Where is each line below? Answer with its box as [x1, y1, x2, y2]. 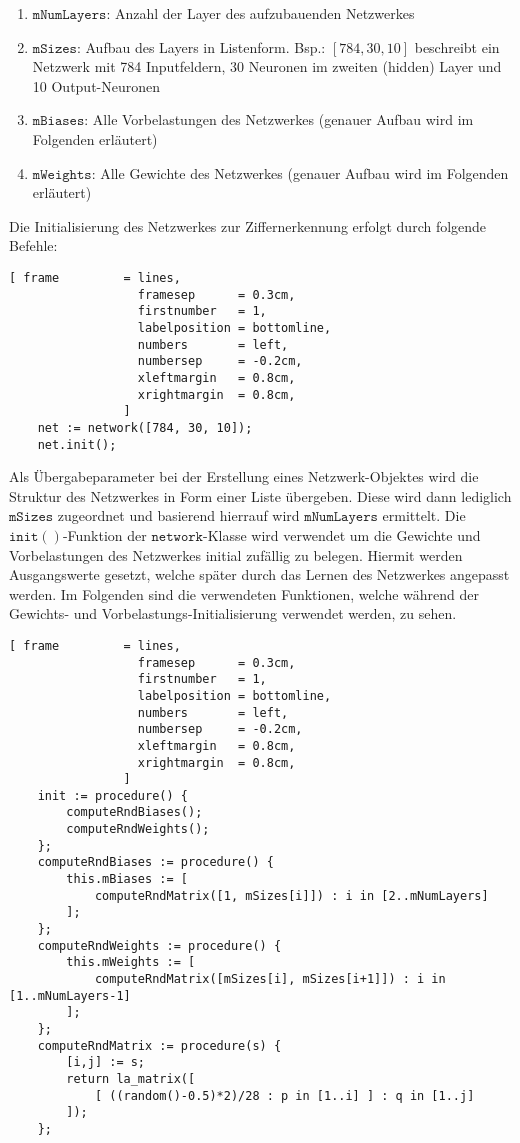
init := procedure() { [37, 788, 188, 803]
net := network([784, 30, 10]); [37, 420, 253, 435]
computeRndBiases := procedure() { [37, 855, 274, 870]
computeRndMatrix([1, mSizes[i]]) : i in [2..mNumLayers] [94, 888, 489, 903]
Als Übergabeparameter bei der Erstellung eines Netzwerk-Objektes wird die [9, 466, 479, 487]
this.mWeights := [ [66, 955, 196, 970]
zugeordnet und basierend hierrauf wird [57, 505, 300, 526]
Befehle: [9, 235, 58, 256]
